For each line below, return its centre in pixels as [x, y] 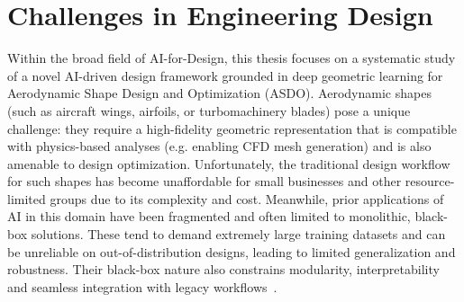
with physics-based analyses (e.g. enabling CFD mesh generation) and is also [219, 146]
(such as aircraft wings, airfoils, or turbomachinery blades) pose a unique [209, 110]
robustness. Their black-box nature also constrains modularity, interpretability [223, 269]
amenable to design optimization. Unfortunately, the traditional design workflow [229, 163]
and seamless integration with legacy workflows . [142, 286]
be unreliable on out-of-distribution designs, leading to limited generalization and [232, 251]
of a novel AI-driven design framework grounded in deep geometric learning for [225, 75]
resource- [430, 181]
